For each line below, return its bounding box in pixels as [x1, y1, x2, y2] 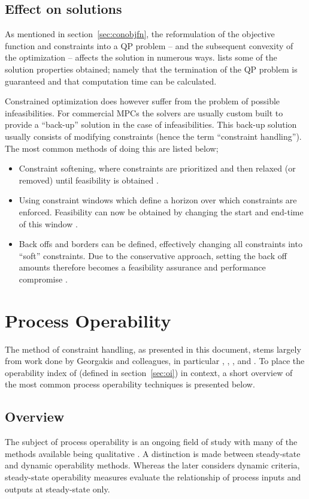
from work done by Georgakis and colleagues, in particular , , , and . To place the [5, 354, 305, 367]
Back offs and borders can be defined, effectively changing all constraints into [19, 238, 302, 250]
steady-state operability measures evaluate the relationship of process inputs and [5, 470, 301, 483]
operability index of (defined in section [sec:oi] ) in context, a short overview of [5, 366, 293, 378]
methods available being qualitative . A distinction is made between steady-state [5, 447, 301, 459]
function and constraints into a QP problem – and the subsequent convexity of [5, 39, 293, 52]
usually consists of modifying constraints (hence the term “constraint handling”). [5, 130, 302, 142]
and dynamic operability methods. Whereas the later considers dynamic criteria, [5, 459, 300, 471]
